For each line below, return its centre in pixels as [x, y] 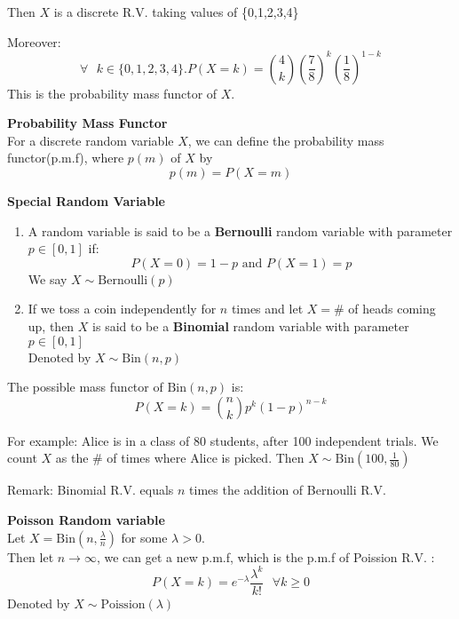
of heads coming [392, 309]
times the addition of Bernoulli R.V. [288, 490]
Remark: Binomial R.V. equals [91, 490]
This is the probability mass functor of [112, 93]
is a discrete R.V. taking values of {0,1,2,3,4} [176, 12]
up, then [51, 326]
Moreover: [34, 41]
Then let [31, 556]
